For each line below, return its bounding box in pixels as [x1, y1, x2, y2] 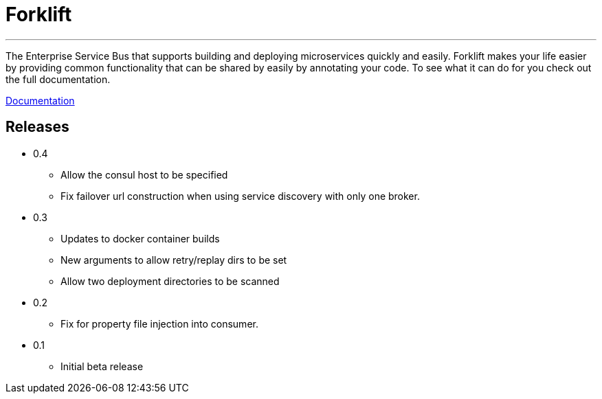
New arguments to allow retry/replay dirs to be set [60, 253, 287, 266]
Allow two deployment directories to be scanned [60, 275, 280, 287]
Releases [5, 118, 69, 136]
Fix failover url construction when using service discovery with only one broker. [60, 190, 420, 202]
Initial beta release [60, 360, 144, 372]
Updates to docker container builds [60, 232, 220, 244]
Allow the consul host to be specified [60, 168, 228, 181]
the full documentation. [5, 73, 111, 85]
